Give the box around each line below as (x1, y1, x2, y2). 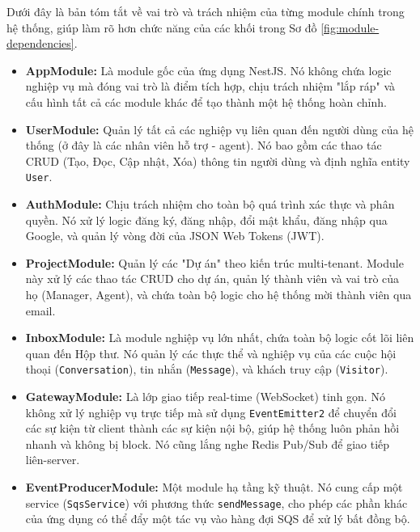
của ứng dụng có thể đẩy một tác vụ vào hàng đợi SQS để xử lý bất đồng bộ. (25, 510, 410, 527)
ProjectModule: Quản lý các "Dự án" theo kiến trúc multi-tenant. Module (25, 254, 404, 271)
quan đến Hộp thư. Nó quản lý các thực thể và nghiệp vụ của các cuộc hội (25, 344, 397, 361)
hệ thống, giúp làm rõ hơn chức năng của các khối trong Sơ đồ (6, 19, 317, 36)
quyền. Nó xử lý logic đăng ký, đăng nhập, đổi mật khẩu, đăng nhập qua (25, 211, 388, 228)
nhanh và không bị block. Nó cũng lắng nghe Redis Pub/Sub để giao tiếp (25, 435, 390, 452)
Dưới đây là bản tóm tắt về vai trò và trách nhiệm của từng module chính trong (6, 3, 405, 19)
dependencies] (6, 35, 74, 52)
